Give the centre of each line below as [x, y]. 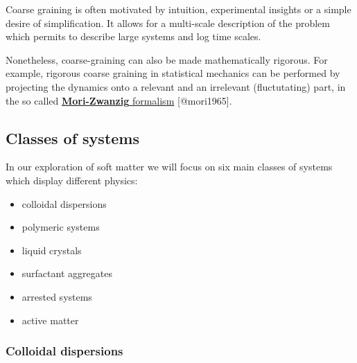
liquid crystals [52, 250]
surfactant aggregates [67, 273]
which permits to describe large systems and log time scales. [133, 36]
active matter [50, 320]
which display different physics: [72, 180]
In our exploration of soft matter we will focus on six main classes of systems [169, 167]
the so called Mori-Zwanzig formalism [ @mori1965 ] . [119, 100]
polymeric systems [61, 227]
